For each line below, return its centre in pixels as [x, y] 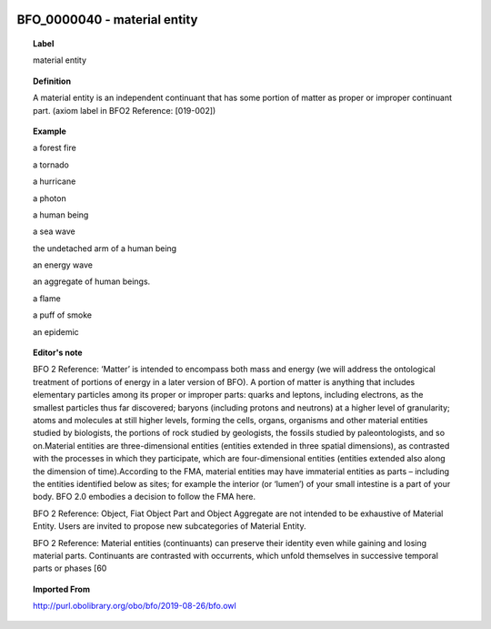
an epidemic [56, 331]
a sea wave [55, 231]
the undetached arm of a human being [105, 248]
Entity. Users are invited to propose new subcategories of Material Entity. [170, 526]
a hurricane [55, 181]
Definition [52, 81]
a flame [47, 298]
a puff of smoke [63, 315]
